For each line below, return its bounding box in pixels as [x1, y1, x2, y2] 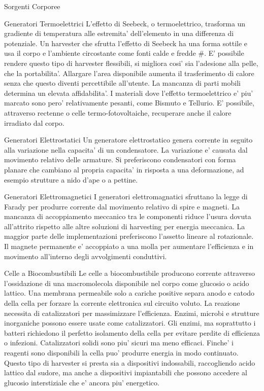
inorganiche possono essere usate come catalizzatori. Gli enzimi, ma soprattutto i [4, 317, 256, 328]
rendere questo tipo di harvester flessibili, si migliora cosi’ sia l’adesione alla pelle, [4, 57, 258, 68]
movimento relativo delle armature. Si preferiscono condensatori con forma [4, 154, 236, 165]
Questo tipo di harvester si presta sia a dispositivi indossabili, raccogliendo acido [4, 357, 255, 368]
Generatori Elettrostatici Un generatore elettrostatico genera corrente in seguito [4, 134, 253, 145]
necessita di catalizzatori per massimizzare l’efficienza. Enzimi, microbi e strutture [4, 307, 259, 318]
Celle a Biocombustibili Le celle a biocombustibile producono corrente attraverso [4, 268, 255, 278]
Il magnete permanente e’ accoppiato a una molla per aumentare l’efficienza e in [4, 241, 254, 252]
